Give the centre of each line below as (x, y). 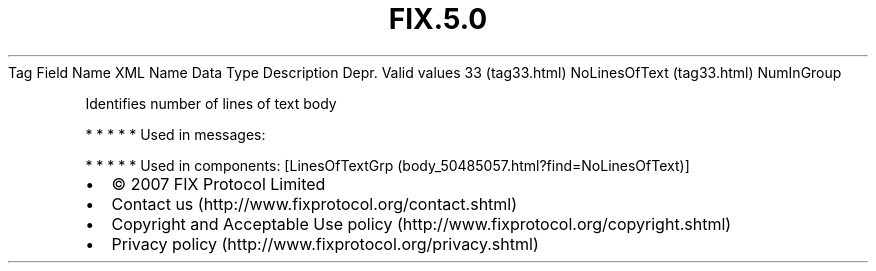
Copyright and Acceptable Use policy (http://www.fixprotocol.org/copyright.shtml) (421, 223)
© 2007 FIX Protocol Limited (218, 183)
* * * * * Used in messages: (175, 134)
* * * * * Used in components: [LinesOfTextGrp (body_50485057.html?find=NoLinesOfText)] (387, 165)
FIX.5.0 (438, 19)
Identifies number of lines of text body (211, 103)
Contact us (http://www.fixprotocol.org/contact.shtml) (314, 203)
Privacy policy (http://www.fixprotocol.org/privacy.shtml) (325, 243)
